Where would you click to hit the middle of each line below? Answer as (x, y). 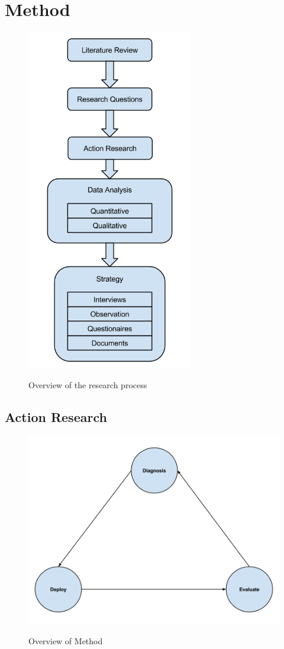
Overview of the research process (88, 384)
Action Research (56, 416)
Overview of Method (66, 641)
